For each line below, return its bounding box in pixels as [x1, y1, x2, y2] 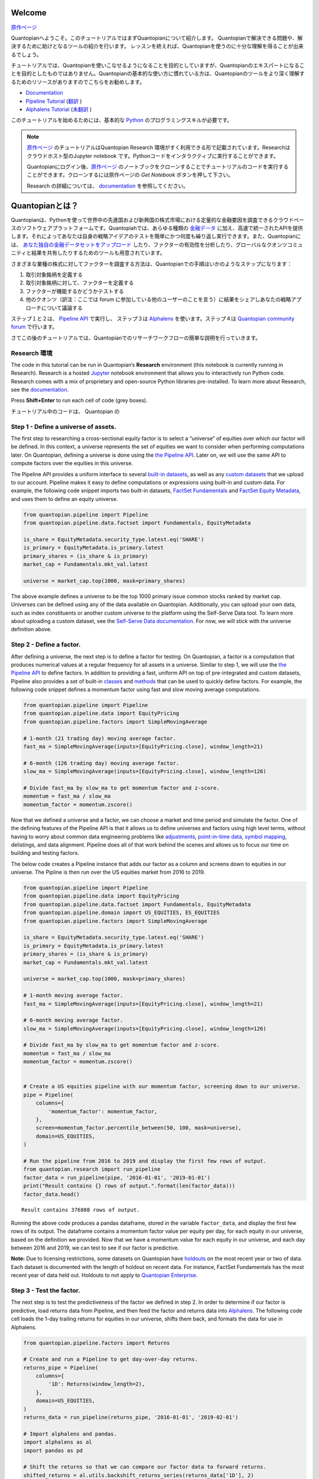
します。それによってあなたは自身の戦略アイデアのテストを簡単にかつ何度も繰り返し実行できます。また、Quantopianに [11, 232, 301, 240]
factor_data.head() [23, 1191, 80, 1197]
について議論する [41, 304, 83, 311]
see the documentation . [11, 386, 69, 393]
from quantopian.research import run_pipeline [23, 1166, 161, 1173]
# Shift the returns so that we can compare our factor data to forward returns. [23, 1464, 267, 1470]
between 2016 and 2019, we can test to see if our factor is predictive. [11, 1244, 180, 1251]
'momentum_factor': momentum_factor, [48, 1108, 158, 1115]
